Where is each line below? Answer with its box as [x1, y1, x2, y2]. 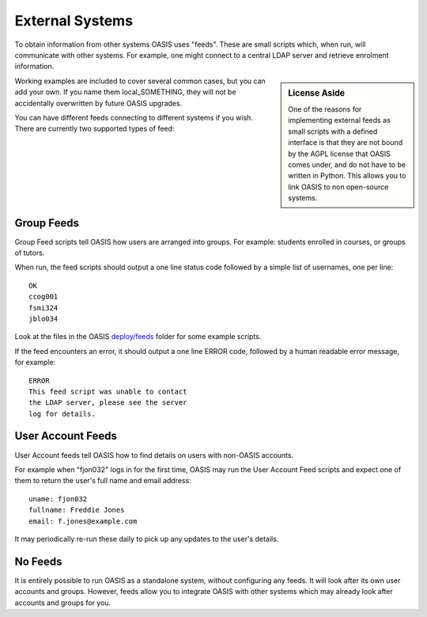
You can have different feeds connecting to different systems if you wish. [14, 112, 253, 122]
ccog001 [28, 292, 59, 301]
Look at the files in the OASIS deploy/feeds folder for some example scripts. [14, 332, 262, 341]
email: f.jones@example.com [28, 516, 138, 526]
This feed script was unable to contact [28, 387, 187, 396]
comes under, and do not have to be [288, 159, 406, 169]
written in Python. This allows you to [288, 171, 406, 181]
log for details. [28, 409, 96, 418]
